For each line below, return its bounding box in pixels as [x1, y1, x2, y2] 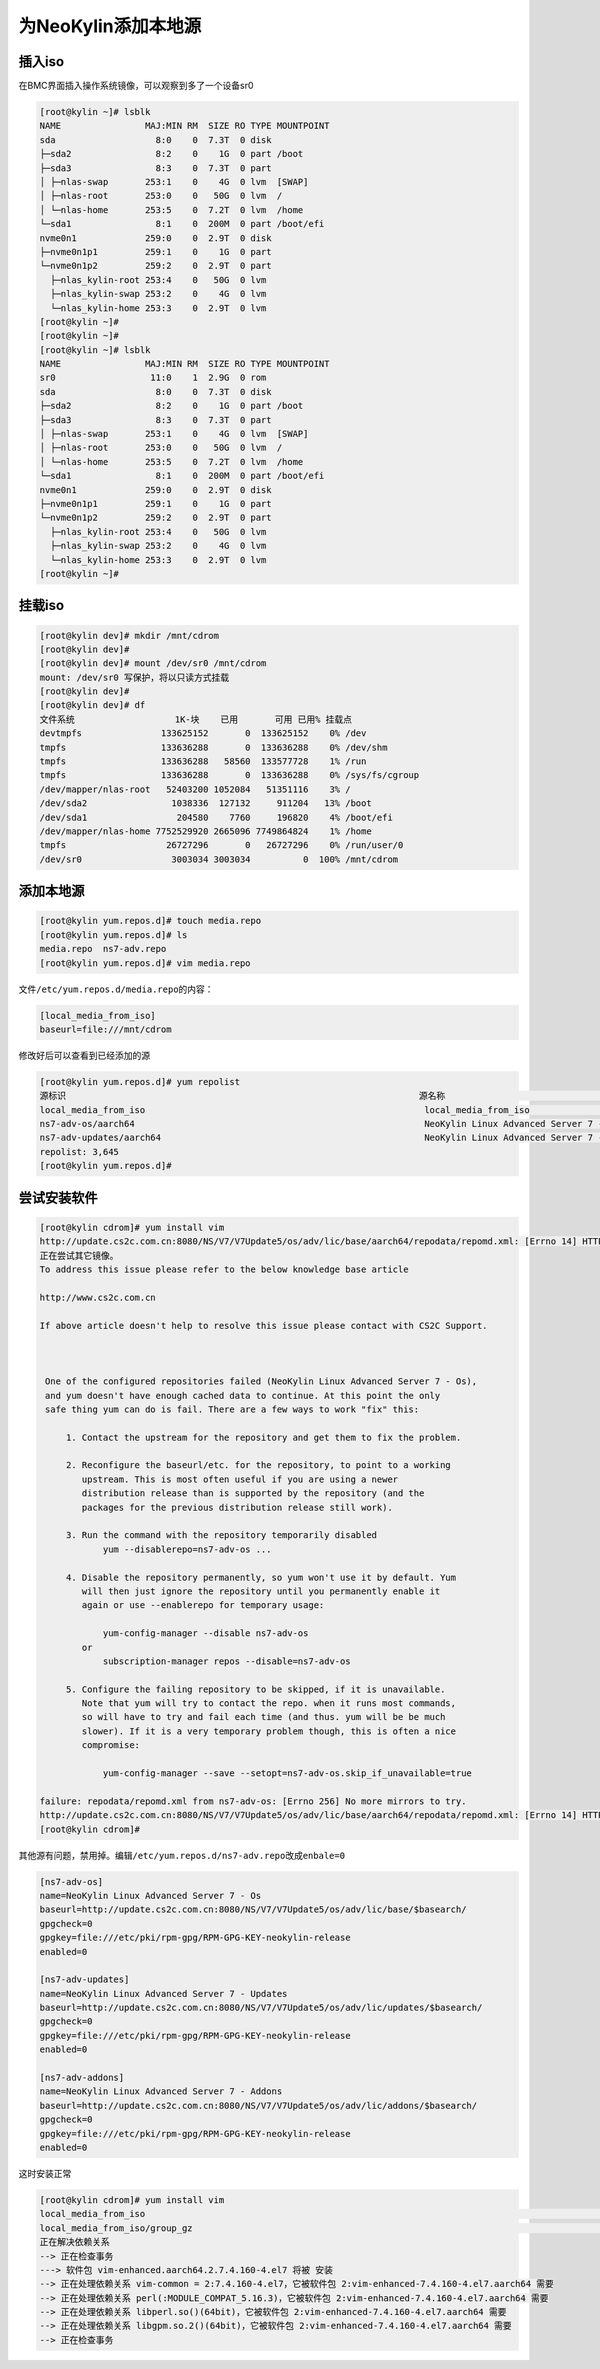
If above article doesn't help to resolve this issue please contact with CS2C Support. [39, 1320, 489, 1331]
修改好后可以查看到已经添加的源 [18, 1049, 150, 1061]
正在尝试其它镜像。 [39, 1250, 119, 1261]
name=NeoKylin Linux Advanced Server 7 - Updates [39, 1988, 288, 1999]
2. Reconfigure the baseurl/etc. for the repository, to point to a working [65, 1460, 452, 1471]
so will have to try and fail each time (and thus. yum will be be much [81, 1711, 446, 1723]
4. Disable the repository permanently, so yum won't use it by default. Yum [65, 1571, 457, 1583]
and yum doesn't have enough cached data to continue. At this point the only [45, 1390, 441, 1401]
